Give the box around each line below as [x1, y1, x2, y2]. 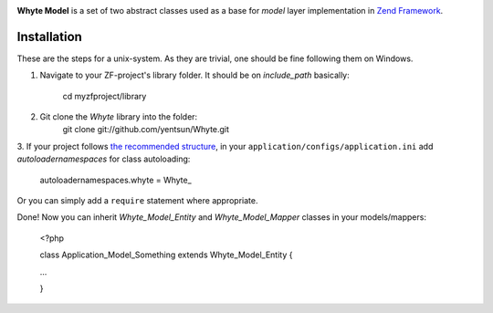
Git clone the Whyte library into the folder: [39, 111, 198, 122]
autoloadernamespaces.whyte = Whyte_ [39, 174, 192, 185]
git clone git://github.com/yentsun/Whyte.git [62, 124, 230, 135]
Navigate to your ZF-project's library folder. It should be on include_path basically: [39, 69, 351, 81]
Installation [16, 28, 82, 45]
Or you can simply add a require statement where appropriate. [16, 195, 258, 206]
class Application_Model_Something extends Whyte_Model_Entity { [39, 249, 293, 260]
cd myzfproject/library [62, 90, 147, 101]
